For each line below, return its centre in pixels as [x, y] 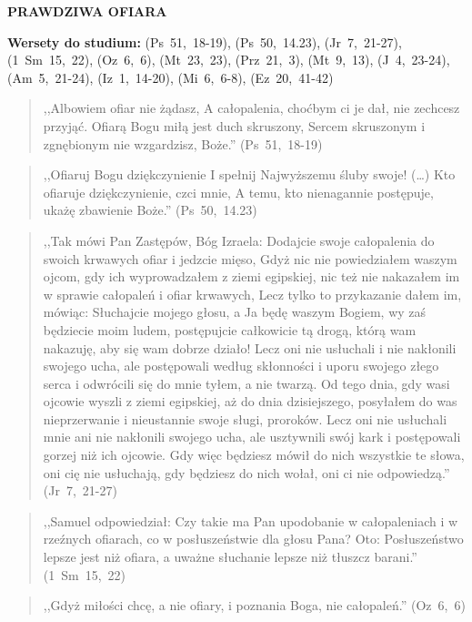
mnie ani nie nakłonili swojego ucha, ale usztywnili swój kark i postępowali [252, 437]
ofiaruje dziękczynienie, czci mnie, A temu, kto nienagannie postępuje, [238, 192]
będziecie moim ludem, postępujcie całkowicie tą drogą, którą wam [230, 329]
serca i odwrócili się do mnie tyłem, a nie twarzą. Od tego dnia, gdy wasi [246, 383]
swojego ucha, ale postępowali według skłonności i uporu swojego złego [241, 366]
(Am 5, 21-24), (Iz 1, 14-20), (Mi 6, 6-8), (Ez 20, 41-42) [171, 77]
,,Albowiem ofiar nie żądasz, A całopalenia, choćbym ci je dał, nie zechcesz [251, 108]
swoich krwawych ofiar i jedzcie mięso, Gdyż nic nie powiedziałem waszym [250, 258]
